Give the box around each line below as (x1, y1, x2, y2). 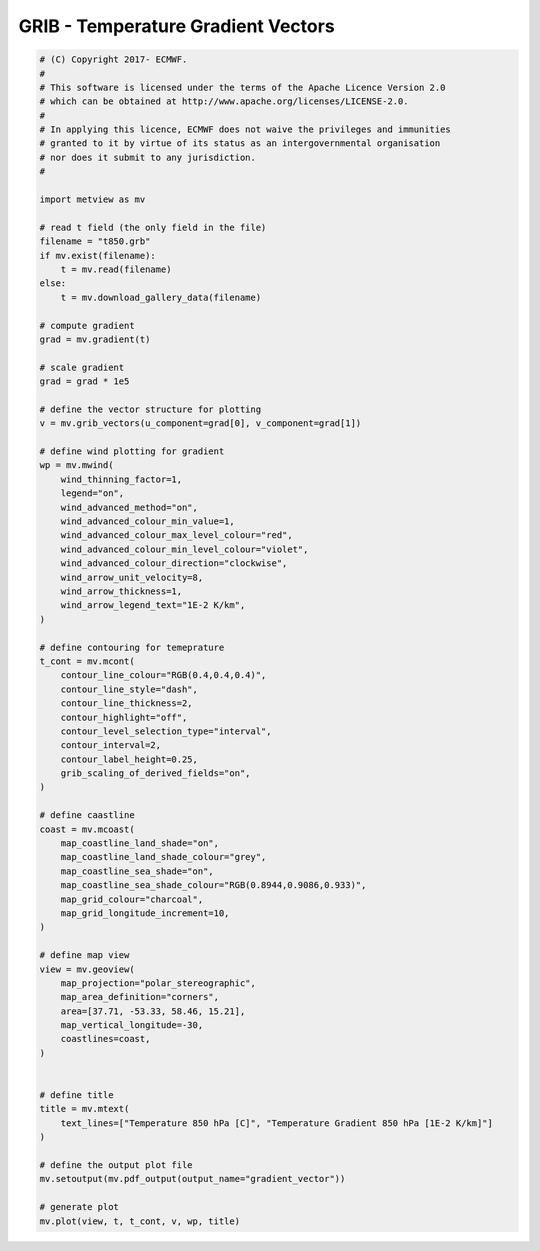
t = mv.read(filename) (60, 264, 172, 275)
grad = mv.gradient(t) (39, 333, 151, 345)
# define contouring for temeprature (39, 641, 225, 653)
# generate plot (39, 1201, 120, 1213)
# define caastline (39, 810, 135, 821)
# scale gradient (39, 361, 125, 373)
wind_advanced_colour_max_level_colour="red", (60, 530, 294, 541)
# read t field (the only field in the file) (39, 221, 267, 233)
